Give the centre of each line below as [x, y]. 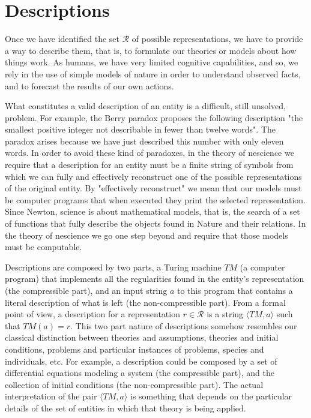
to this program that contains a [235, 290]
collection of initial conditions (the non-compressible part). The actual [134, 384]
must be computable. [44, 247]
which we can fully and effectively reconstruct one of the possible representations [153, 176]
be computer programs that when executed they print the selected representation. [155, 199]
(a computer [262, 267]
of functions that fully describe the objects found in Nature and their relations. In [155, 223]
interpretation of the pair [51, 396]
